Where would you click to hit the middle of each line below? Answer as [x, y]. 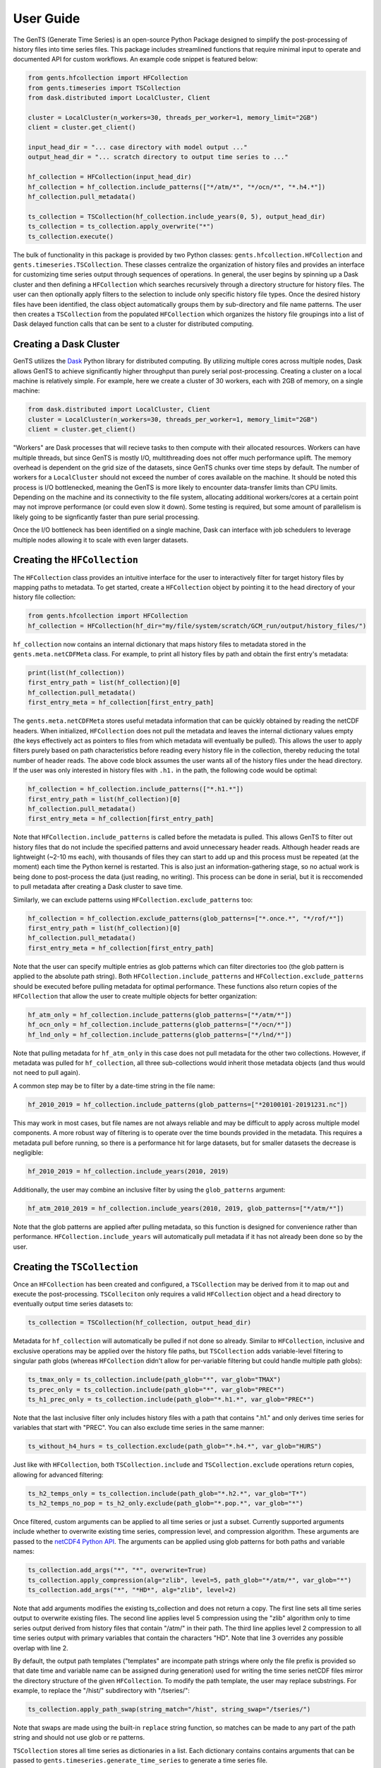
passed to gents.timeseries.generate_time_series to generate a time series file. [140, 1760]
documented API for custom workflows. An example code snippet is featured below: [135, 59]
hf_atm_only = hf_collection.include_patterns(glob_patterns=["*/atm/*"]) [160, 1014]
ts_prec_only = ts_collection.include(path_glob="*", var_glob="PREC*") [156, 1389]
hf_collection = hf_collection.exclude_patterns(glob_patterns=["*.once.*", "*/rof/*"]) [186, 918]
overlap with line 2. [41, 1648]
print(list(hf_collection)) [76, 673]
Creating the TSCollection [76, 1267]
